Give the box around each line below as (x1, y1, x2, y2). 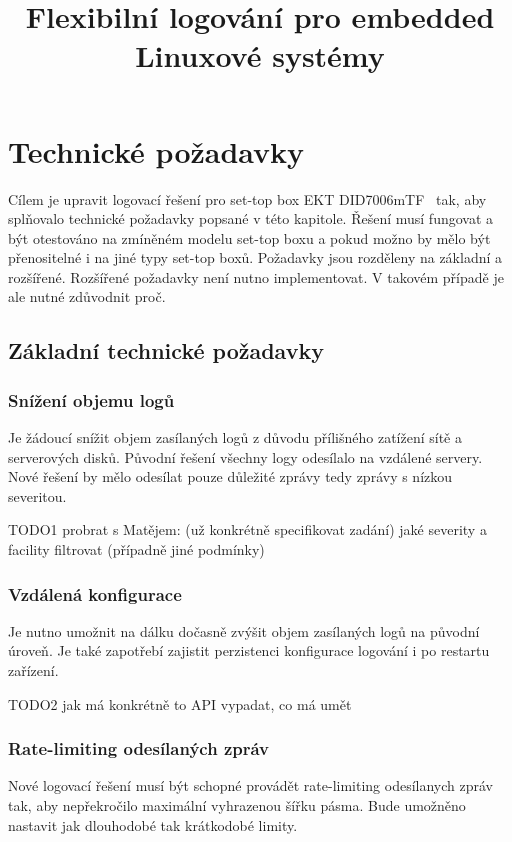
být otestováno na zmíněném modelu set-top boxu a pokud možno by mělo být (8, 227, 491, 248)
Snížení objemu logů (8, 387, 175, 412)
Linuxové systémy (135, 35, 385, 76)
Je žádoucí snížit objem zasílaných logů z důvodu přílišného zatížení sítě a (8, 427, 462, 448)
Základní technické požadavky (8, 335, 324, 366)
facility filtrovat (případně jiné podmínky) (8, 539, 265, 560)
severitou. (8, 485, 67, 506)
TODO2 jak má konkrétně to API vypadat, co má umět (8, 693, 352, 714)
